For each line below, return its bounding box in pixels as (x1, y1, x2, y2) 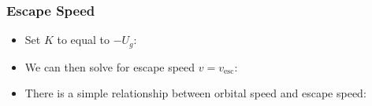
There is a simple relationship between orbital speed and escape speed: (24, 85, 366, 101)
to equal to (57, 31, 110, 48)
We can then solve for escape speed (24, 58, 195, 75)
